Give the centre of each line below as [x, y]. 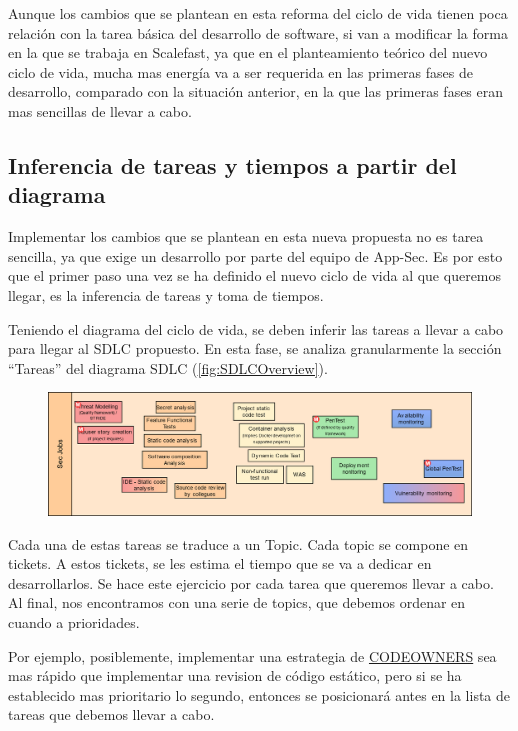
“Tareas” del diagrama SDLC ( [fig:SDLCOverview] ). [168, 367]
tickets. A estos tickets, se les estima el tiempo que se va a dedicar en [220, 563]
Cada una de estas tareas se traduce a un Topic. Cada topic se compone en [238, 543]
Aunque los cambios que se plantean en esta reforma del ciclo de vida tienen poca [258, 13]
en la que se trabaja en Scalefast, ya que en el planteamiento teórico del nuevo [248, 52]
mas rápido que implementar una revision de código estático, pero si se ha [235, 675]
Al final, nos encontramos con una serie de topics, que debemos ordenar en [237, 602]
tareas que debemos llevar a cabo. [111, 714]
